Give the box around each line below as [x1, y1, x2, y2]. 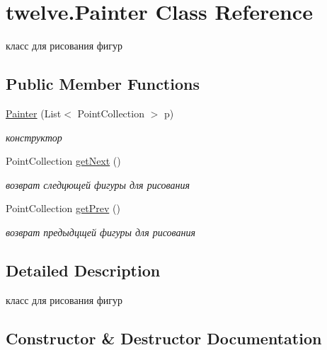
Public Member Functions [6, 73, 200, 95]
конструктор [6, 129, 62, 144]
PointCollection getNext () [6, 153, 121, 168]
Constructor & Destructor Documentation [6, 327, 322, 349]
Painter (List [6, 105, 62, 120]
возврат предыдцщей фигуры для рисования [6, 224, 195, 239]
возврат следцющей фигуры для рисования [6, 177, 190, 192]
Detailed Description [6, 259, 161, 281]
